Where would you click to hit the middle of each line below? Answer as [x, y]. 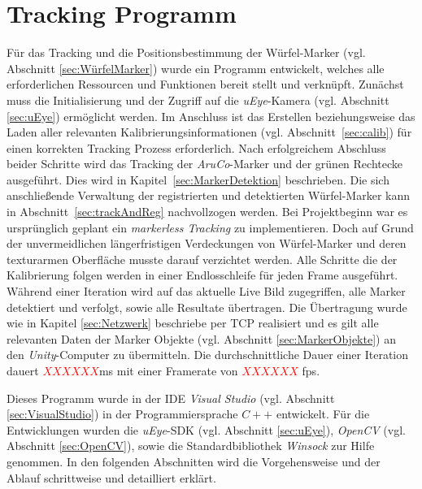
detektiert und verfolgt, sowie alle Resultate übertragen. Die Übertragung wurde [207, 307]
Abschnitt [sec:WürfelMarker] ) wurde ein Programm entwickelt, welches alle [196, 68]
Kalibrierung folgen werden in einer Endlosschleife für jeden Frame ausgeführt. [202, 275]
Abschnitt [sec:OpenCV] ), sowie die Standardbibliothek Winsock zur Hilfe [191, 446]
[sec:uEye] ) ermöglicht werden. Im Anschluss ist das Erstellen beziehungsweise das [211, 116]
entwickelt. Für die [323, 414]
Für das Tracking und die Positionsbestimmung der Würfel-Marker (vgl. [186, 52]
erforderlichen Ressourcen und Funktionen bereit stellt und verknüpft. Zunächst [205, 84]
